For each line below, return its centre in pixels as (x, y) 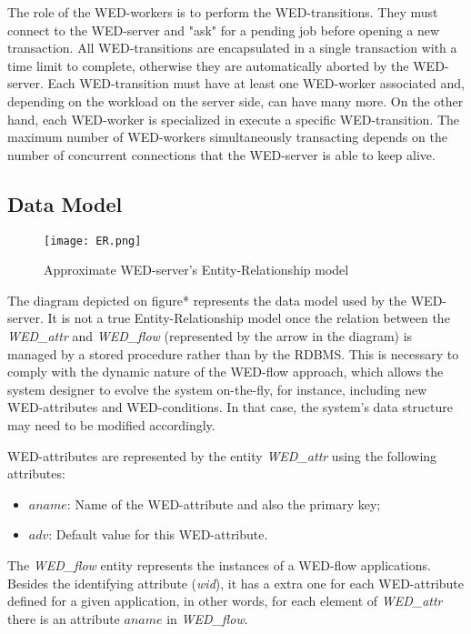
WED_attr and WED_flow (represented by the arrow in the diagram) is (210, 335)
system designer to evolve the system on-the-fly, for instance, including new (217, 389)
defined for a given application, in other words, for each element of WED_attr (225, 601)
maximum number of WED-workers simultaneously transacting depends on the (227, 137)
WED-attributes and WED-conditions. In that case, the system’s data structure (230, 407)
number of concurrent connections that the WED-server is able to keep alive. (221, 154)
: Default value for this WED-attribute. (158, 534)
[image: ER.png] (93, 241)
